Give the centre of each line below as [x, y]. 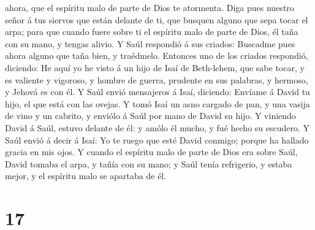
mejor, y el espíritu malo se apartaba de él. [86, 176]
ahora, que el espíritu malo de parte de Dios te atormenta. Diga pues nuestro [150, 7]
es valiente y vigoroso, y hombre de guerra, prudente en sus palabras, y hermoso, [157, 79]
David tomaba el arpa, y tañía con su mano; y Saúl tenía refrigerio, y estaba [149, 163]
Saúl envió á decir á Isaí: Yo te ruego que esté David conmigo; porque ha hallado [157, 140]
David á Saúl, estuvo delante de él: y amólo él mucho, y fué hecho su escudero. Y [157, 127]
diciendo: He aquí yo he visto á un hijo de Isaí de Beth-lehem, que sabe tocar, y [155, 67]
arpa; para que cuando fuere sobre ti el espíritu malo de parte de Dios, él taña [152, 32]
